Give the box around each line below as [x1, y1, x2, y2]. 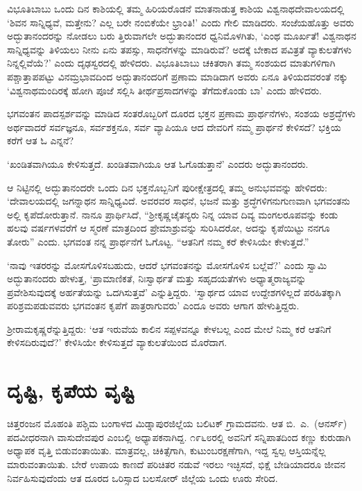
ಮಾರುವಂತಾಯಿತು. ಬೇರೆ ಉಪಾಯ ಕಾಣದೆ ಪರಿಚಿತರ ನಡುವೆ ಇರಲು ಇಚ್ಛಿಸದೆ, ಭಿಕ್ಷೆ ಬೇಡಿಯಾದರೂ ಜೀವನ [7, 456, 346, 471]
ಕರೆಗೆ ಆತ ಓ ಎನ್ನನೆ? [7, 133, 74, 148]
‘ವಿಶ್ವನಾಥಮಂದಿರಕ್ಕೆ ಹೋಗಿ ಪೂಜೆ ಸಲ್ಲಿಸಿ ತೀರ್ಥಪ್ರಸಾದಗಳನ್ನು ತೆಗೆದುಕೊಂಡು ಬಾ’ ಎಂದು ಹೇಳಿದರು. [7, 83, 322, 97]
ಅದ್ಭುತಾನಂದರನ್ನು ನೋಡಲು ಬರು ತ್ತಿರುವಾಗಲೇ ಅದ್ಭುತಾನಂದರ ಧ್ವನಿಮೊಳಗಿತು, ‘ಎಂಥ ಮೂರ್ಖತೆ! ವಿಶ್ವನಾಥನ [7, 28, 356, 43]
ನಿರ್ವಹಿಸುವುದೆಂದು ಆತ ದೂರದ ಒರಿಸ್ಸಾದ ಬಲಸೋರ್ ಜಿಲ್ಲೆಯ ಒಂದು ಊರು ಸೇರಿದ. [7, 470, 278, 485]
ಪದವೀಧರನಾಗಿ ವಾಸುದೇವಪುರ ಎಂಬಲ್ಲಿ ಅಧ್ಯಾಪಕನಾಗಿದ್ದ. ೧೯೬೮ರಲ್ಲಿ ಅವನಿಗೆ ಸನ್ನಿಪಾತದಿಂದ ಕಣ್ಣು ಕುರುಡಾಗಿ [7, 429, 351, 444]
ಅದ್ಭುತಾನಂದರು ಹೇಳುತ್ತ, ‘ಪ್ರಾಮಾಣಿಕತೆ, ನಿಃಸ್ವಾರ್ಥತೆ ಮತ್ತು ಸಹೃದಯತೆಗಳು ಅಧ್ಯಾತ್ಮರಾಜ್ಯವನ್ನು [7, 271, 307, 286]
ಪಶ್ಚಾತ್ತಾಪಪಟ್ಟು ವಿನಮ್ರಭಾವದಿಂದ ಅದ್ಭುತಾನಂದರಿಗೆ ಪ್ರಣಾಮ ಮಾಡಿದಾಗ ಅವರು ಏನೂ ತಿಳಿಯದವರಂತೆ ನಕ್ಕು [7, 69, 348, 83]
